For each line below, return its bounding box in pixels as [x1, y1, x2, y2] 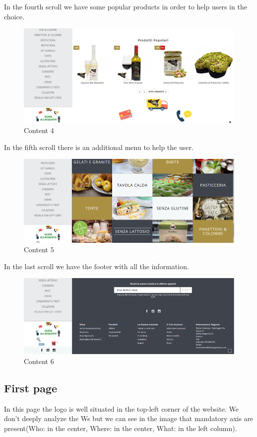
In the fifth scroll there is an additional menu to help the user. [4, 142, 193, 152]
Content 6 [24, 356, 54, 366]
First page [4, 380, 58, 395]
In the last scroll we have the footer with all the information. [4, 261, 189, 271]
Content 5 [24, 244, 54, 255]
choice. [4, 11, 24, 21]
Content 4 [24, 125, 54, 136]
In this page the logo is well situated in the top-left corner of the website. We [4, 403, 239, 414]
